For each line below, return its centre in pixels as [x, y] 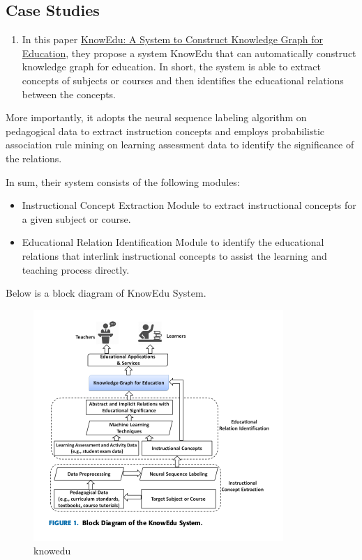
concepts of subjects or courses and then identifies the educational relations [183, 80]
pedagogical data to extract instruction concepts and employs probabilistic [165, 131]
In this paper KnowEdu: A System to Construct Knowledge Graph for [173, 39]
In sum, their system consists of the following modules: [123, 181]
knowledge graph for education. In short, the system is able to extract [172, 67]
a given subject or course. [76, 218]
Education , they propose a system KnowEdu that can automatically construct [189, 53]
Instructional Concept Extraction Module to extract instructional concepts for [189, 205]
